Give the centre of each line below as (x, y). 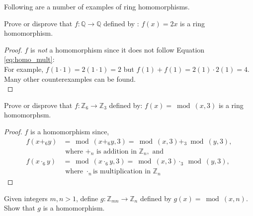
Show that (20, 208)
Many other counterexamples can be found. (70, 79)
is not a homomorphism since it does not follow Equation (118, 49)
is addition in (116, 151)
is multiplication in (122, 172)
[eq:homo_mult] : (29, 59)
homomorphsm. (28, 115)
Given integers (26, 198)
